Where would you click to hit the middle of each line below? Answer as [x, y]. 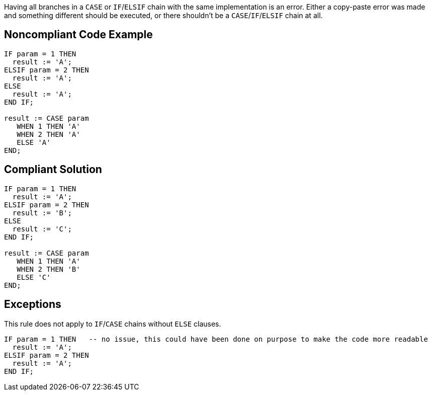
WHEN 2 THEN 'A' [49, 134]
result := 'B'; [42, 213]
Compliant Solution [53, 170]
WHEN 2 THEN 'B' [49, 269]
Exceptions [33, 304]
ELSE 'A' [34, 142]
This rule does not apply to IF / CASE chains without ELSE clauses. [113, 324]
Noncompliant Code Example [78, 35]
